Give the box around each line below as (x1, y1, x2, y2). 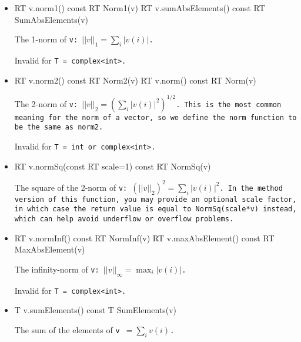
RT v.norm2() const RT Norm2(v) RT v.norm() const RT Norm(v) (14, 74, 256, 86)
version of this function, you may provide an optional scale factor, (14, 195, 297, 204)
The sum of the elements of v (14, 324, 120, 336)
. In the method (219, 184, 283, 192)
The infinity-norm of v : (14, 263, 99, 275)
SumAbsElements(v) (14, 13, 88, 25)
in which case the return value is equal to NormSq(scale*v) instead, (14, 205, 297, 214)
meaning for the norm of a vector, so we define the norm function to (14, 113, 297, 122)
